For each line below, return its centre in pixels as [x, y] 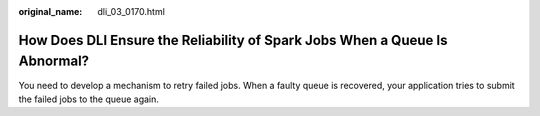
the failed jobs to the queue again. [89, 99]
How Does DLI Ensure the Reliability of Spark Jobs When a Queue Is [233, 40]
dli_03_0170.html [131, 11]
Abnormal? [54, 61]
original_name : [50, 11]
